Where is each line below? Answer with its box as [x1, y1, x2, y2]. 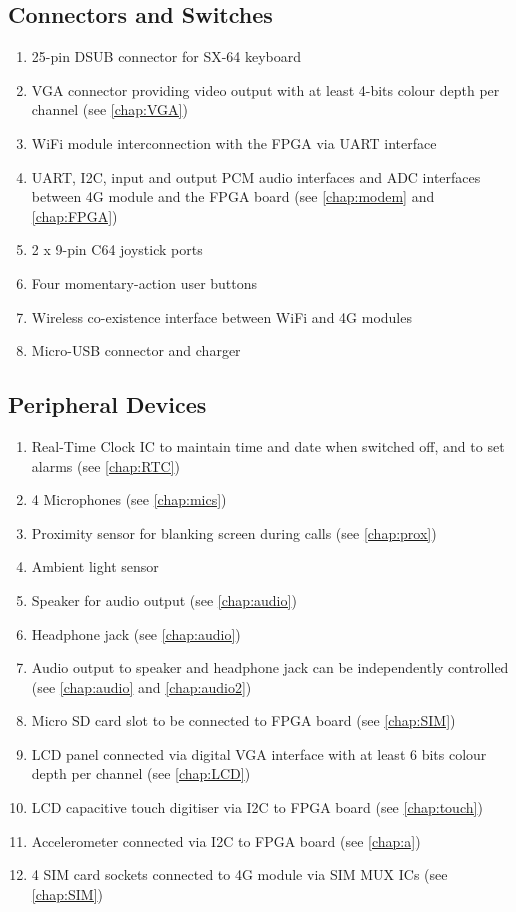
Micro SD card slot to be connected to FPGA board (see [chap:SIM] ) [31, 710, 456, 731]
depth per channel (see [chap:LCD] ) [31, 763, 251, 784]
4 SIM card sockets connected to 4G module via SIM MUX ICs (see [31, 864, 448, 885]
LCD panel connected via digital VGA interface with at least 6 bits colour [31, 743, 487, 764]
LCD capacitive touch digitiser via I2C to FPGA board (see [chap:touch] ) [31, 797, 483, 818]
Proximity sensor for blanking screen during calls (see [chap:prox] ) [31, 522, 437, 543]
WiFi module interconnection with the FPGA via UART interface [31, 132, 437, 153]
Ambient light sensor [31, 556, 159, 577]
